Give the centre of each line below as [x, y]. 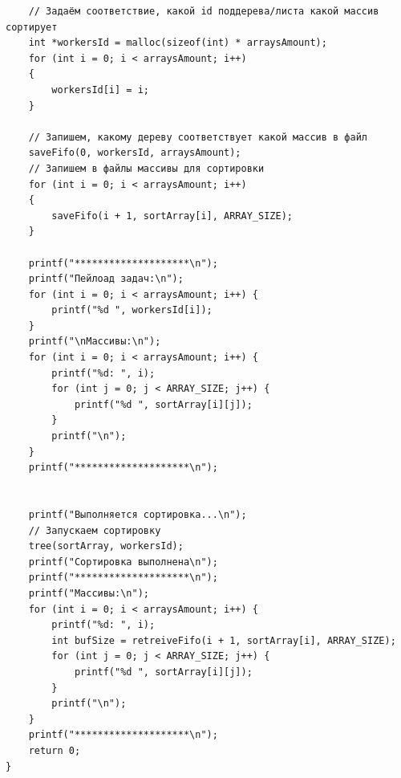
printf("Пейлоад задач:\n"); [106, 279]
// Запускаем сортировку [95, 530]
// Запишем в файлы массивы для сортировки [146, 168]
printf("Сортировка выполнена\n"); [123, 562]
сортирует [32, 27]
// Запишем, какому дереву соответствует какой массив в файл [198, 137]
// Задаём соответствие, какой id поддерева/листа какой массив [204, 11]
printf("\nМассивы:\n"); [95, 342]
